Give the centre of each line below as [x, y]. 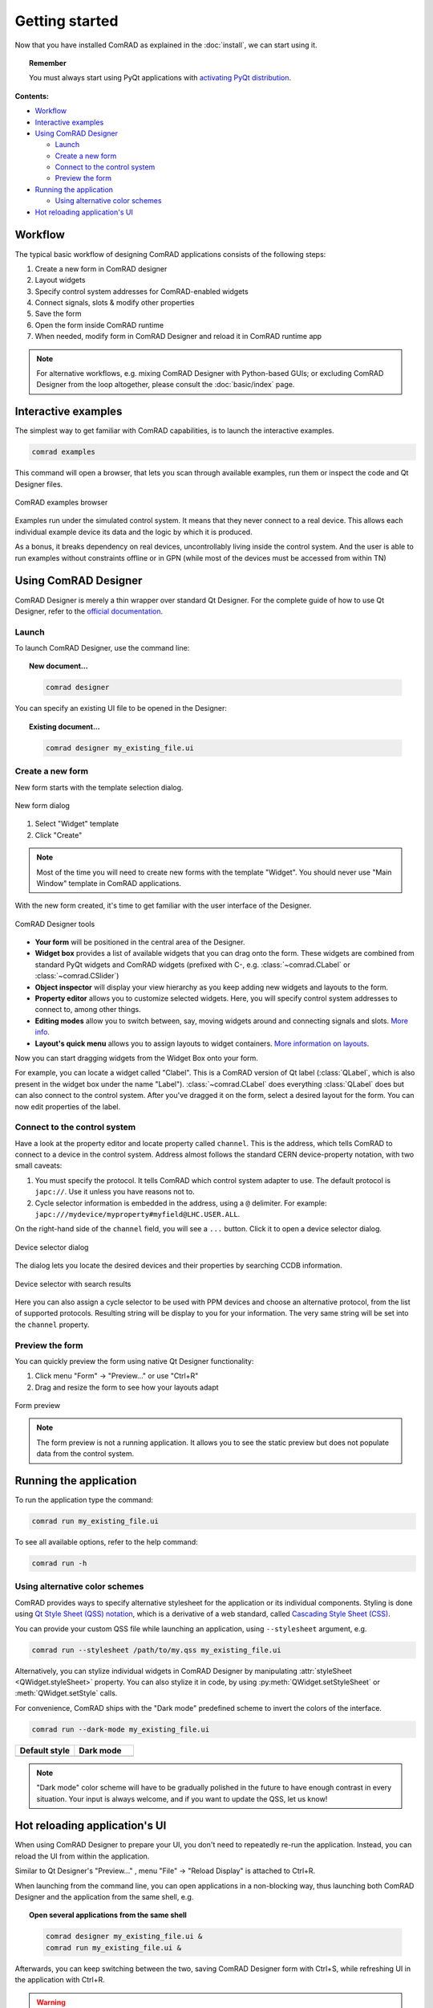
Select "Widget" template [77, 824]
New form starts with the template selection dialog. [99, 787]
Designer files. [39, 484]
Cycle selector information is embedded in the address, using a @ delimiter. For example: [181, 1203]
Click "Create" [59, 835]
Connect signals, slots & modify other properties [115, 303]
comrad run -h [59, 1563]
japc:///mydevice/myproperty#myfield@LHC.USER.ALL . [138, 1214]
